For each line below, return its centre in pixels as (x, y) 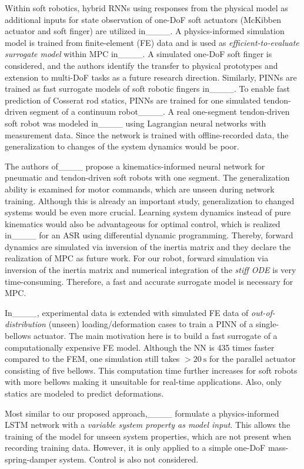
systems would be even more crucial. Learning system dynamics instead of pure (148, 212)
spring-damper (31, 459)
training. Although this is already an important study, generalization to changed (150, 200)
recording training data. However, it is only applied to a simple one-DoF (135, 448)
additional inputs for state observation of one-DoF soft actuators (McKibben (143, 19)
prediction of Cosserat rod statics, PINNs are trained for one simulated (133, 100)
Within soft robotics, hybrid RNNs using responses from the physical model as (146, 8)
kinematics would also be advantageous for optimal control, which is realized (143, 223)
